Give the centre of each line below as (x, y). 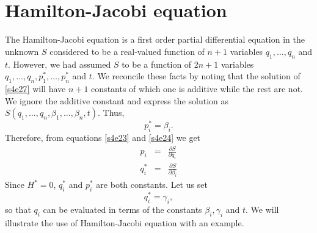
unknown (22, 51)
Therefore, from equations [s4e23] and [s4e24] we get (103, 137)
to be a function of (157, 64)
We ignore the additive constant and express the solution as (117, 100)
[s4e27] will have (35, 88)
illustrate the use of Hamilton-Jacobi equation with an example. (125, 222)
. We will (262, 209)
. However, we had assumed (60, 64)
